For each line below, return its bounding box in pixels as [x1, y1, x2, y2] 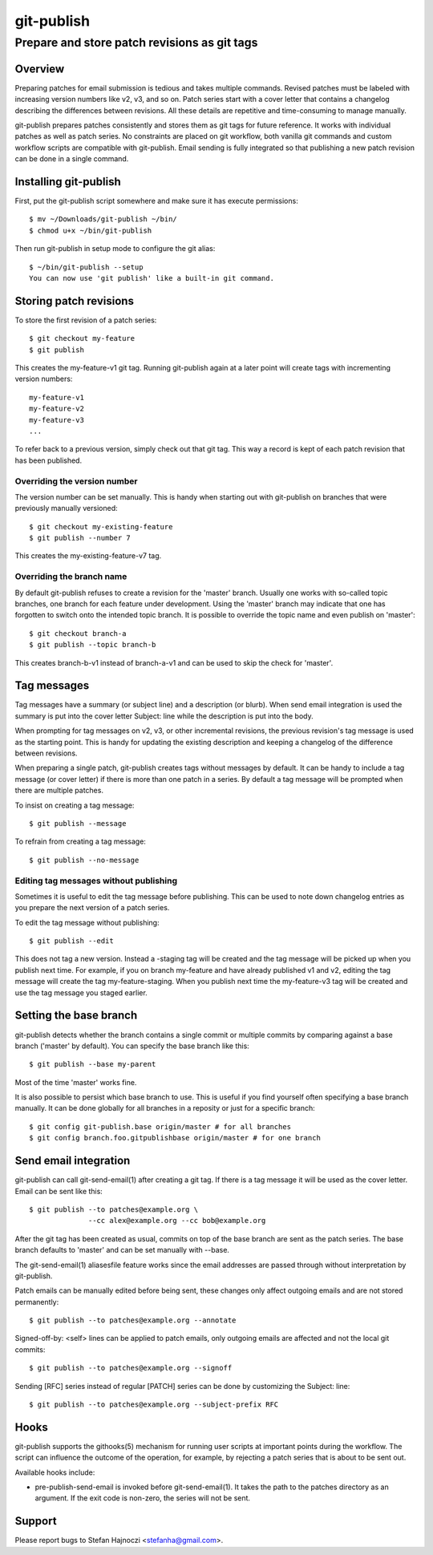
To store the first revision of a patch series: [14, 315, 157, 325]
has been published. [14, 456, 83, 465]
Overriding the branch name [14, 571, 127, 582]
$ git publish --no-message [29, 855, 140, 865]
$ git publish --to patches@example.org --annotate [29, 1316, 237, 1325]
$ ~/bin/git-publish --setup [29, 262, 144, 272]
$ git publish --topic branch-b [29, 640, 156, 650]
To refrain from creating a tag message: [14, 836, 146, 846]
